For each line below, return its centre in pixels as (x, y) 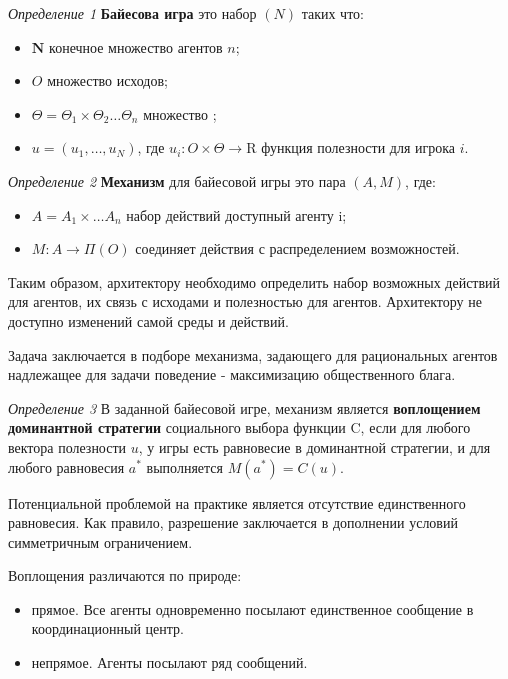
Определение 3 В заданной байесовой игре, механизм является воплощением (244, 407)
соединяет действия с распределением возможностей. (297, 248)
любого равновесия (66, 466)
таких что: (332, 13)
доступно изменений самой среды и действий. (148, 320)
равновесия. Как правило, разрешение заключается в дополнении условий (233, 522)
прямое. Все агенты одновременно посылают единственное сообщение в (252, 608)
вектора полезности (67, 446)
